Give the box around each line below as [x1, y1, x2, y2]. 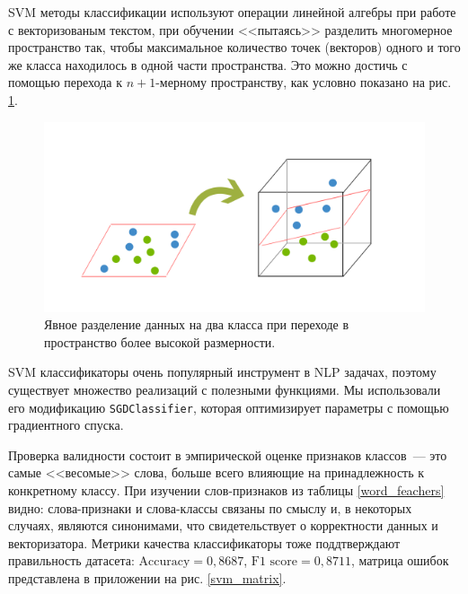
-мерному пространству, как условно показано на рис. [155, 73, 452, 92]
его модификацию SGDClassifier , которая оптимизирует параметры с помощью [8, 397, 449, 416]
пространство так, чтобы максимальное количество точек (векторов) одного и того [8, 38, 461, 57]
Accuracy [138, 555, 190, 569]
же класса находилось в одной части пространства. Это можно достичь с [8, 55, 408, 74]
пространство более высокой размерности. [44, 332, 276, 351]
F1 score [251, 555, 298, 569]
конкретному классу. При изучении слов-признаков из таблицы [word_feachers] [8, 480, 445, 499]
